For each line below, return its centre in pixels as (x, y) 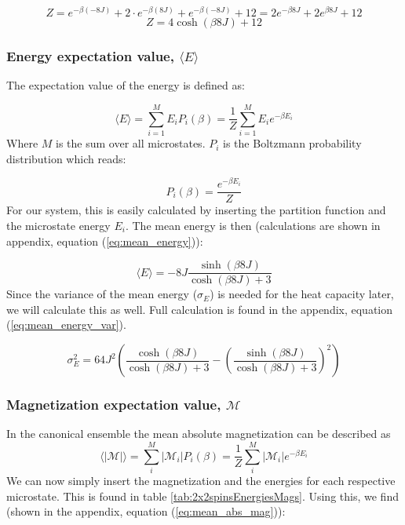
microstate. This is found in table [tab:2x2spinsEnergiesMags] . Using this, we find (202, 496)
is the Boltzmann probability (292, 143)
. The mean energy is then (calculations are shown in (253, 226)
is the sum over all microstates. (131, 143)
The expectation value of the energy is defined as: (126, 85)
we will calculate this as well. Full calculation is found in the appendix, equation (200, 309)
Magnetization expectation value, (114, 404)
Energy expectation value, (90, 56)
